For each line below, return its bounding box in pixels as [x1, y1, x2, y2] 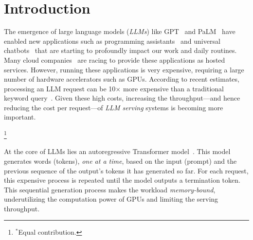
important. [4, 112, 36, 122]
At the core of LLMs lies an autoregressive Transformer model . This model [4, 146, 231, 156]
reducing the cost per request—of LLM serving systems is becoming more [4, 102, 223, 112]
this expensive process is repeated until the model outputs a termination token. [4, 175, 240, 185]
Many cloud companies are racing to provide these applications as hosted [4, 54, 225, 65]
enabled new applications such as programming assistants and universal [4, 35, 220, 46]
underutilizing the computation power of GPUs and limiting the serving [4, 194, 218, 204]
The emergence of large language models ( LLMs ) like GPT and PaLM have [4, 26, 235, 36]
